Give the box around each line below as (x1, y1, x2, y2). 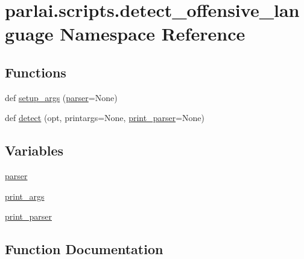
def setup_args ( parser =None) (5, 91, 118, 103)
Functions (5, 62, 66, 81)
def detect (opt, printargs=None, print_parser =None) (5, 111, 204, 124)
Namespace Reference (60, 21, 245, 46)
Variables (5, 141, 64, 160)
